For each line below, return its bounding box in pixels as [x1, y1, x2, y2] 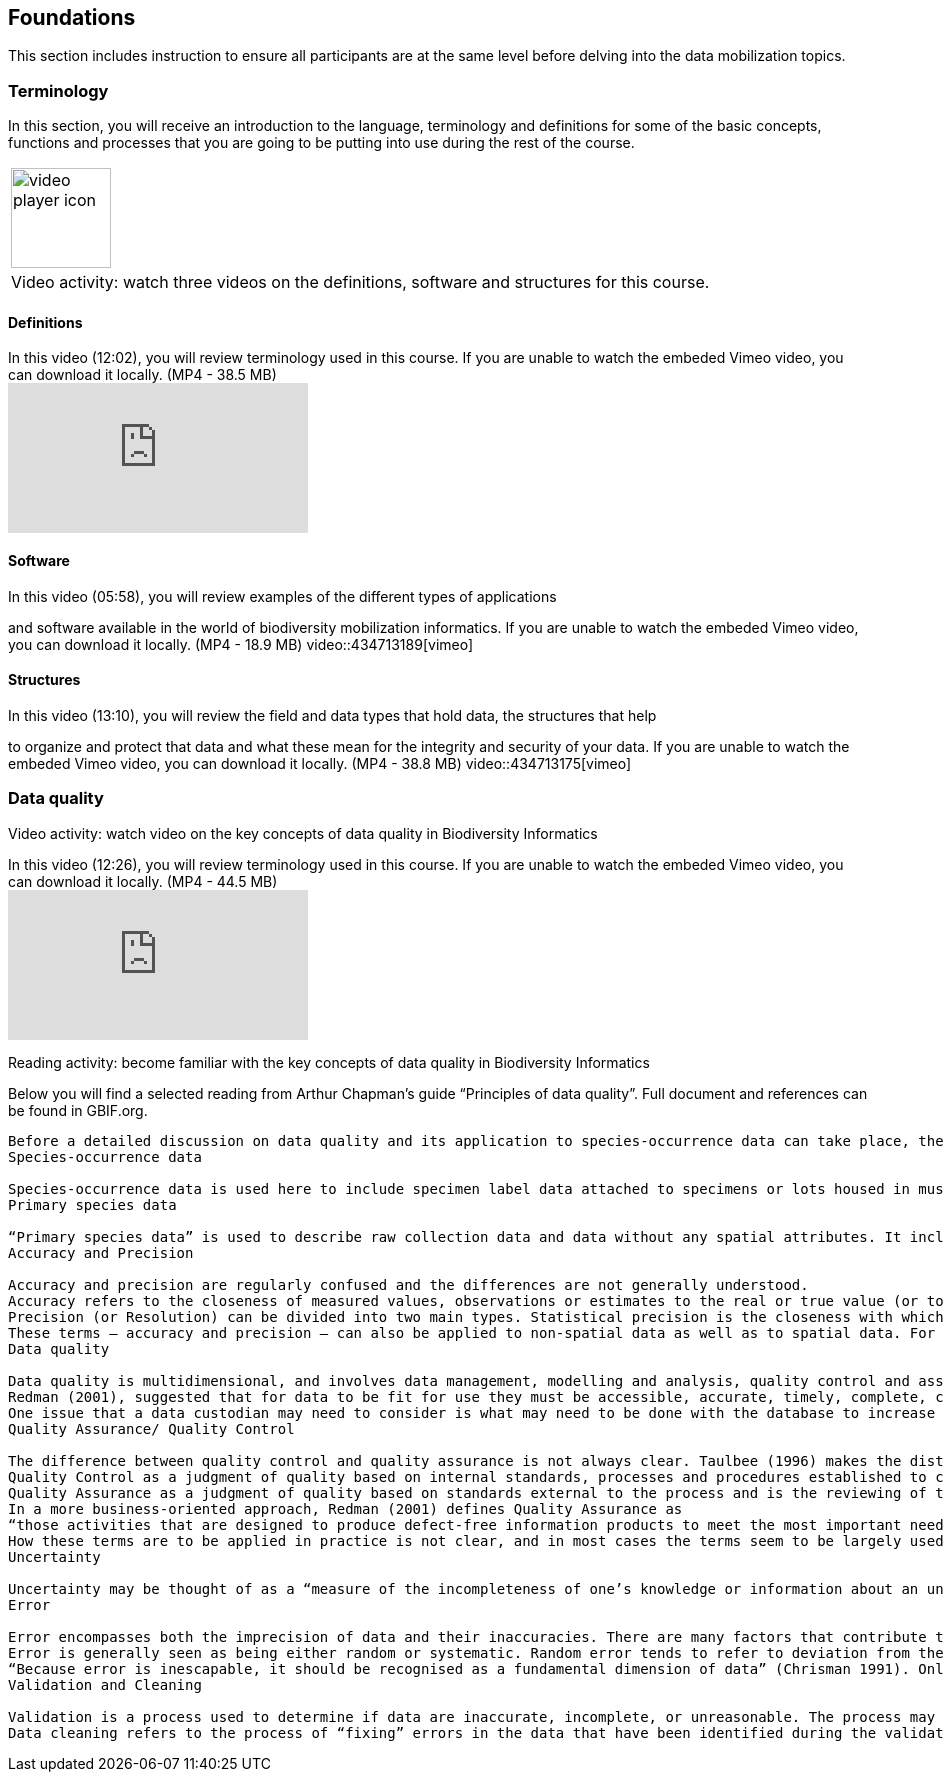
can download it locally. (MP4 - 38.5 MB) [8, 366, 277, 384]
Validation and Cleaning [8, 1676, 202, 1693]
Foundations [8, 5, 136, 30]
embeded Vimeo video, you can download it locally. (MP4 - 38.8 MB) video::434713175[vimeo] [8, 754, 632, 772]
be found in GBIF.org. [8, 1101, 148, 1119]
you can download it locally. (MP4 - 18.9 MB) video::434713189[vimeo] [8, 635, 474, 653]
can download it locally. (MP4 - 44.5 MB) [8, 872, 278, 890]
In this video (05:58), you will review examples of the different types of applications [8, 587, 557, 605]
